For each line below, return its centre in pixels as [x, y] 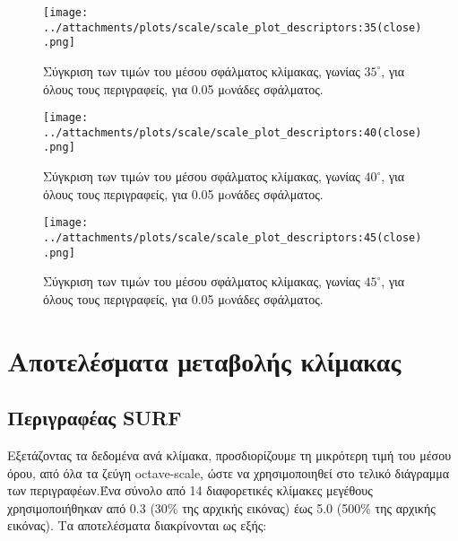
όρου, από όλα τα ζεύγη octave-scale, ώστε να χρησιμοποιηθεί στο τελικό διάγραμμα [229, 472]
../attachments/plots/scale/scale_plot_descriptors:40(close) [233, 132]
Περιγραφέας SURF [95, 418]
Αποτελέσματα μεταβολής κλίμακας [204, 360]
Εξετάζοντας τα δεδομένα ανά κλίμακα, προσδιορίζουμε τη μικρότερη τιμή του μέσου [229, 455]
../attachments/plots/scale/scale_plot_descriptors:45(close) [233, 237]
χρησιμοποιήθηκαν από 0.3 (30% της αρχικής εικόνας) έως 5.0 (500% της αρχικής [221, 507]
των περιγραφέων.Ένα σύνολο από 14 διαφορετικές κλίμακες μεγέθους [190, 490]
